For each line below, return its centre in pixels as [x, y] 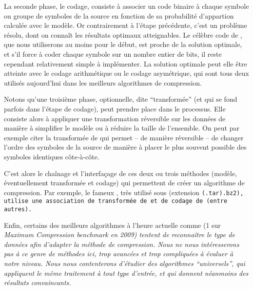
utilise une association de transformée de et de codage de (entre [116, 201]
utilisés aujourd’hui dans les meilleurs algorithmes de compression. [103, 82]
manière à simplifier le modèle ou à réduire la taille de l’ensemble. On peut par [122, 128]
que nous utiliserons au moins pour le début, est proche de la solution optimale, [123, 44]
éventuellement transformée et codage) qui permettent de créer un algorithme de [124, 183]
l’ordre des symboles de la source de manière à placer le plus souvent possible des [125, 147]
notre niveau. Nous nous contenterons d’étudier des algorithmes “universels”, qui [125, 263]
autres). [18, 209]
